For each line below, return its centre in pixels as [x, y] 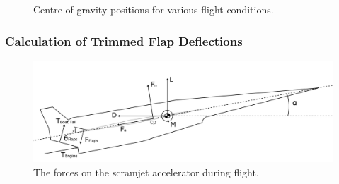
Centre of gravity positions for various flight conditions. [154, 9]
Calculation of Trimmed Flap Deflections [124, 41]
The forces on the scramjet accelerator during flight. [146, 172]
